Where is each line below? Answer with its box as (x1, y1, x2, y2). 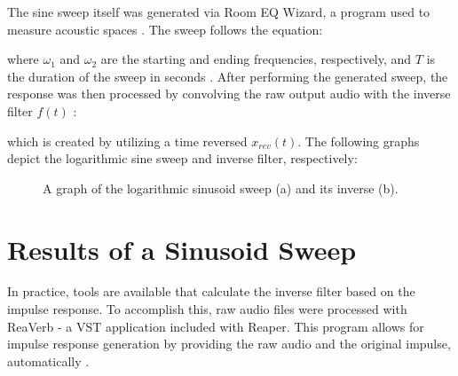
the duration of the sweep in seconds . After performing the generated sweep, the (7, 67, 448, 85)
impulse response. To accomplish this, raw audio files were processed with (7, 300, 407, 318)
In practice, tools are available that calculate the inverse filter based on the (7, 282, 415, 301)
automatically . (7, 351, 90, 370)
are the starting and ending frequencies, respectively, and (100, 50, 412, 68)
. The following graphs (297, 131, 420, 150)
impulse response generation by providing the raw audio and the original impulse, (7, 334, 451, 353)
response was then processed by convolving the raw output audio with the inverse (7, 84, 451, 103)
